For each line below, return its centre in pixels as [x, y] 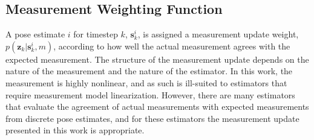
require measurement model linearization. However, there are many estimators [150, 94]
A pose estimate [35, 34]
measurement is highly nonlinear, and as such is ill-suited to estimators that [146, 82]
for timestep [96, 34]
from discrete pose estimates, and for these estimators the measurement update [152, 118]
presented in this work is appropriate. [75, 130]
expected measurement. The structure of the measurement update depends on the [157, 59]
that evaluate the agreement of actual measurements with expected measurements [157, 107]
